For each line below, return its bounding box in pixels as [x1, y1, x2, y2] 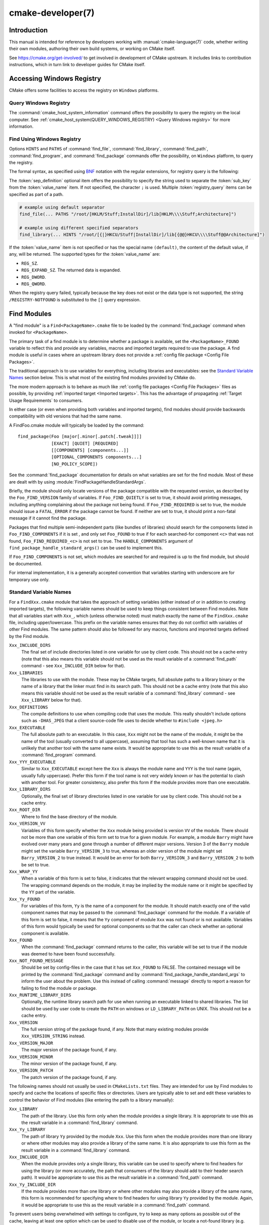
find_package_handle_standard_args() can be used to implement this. [9, 545, 163, 551]
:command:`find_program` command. [21, 752, 97, 758]
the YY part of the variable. [21, 889, 75, 895]
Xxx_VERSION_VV [9, 821, 46, 827]
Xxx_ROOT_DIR [9, 807, 41, 813]
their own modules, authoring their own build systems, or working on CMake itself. [9, 46, 175, 51]
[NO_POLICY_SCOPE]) [51, 461, 98, 466]
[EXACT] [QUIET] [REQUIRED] [51, 441, 119, 446]
